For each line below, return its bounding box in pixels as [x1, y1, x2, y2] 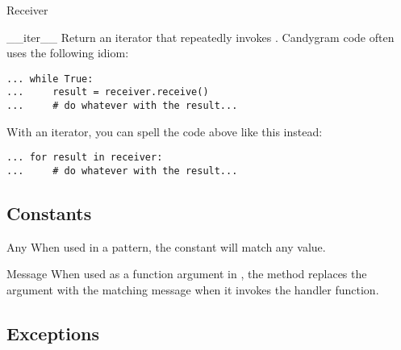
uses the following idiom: [6, 44, 129, 61]
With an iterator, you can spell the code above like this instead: [6, 123, 323, 140]
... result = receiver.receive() [6, 86, 209, 98]
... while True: [6, 73, 94, 85]
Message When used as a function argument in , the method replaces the [6, 265, 367, 282]
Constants [6, 201, 92, 226]
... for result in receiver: [6, 152, 163, 164]
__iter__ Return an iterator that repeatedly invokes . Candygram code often [6, 28, 395, 45]
